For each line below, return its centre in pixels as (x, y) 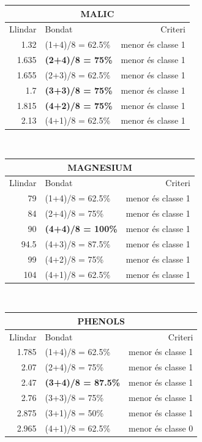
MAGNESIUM (100, 167)
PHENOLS (101, 320)
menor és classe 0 (161, 428)
